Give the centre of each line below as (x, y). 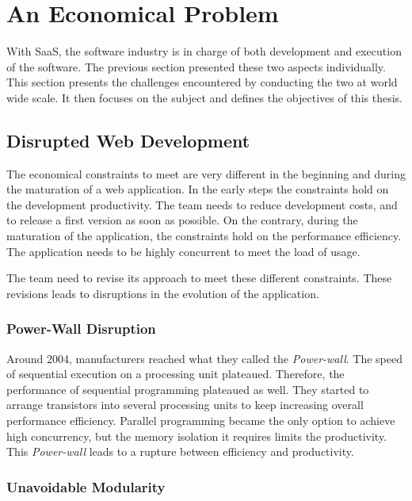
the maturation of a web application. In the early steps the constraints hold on (198, 189)
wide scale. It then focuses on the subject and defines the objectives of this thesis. (204, 97)
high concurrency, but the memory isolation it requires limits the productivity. (197, 436)
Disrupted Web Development (128, 140)
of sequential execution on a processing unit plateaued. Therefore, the (175, 374)
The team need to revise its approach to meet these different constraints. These (199, 278)
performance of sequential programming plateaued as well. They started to (188, 389)
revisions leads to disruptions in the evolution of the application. (163, 293)
